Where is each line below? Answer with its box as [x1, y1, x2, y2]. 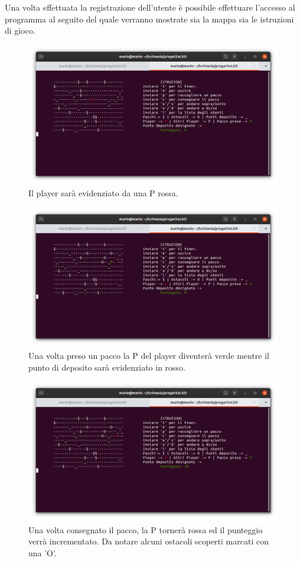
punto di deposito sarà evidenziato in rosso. [28, 361, 186, 373]
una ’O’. [28, 547, 57, 559]
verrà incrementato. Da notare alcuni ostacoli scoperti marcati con [28, 535, 269, 547]
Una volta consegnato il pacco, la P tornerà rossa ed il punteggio [28, 523, 263, 536]
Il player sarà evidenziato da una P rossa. [28, 187, 178, 199]
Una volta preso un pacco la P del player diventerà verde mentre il [28, 349, 270, 362]
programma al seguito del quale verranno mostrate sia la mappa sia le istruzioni [5, 12, 294, 25]
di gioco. [5, 24, 35, 37]
